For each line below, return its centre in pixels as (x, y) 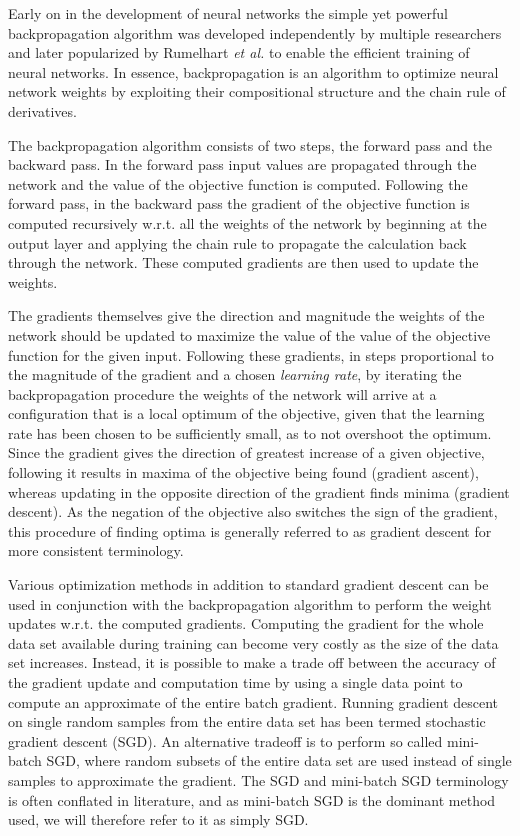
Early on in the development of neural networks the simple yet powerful (228, 13)
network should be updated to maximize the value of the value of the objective (249, 334)
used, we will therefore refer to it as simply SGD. (158, 819)
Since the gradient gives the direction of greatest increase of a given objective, (246, 452)
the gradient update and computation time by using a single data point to (235, 682)
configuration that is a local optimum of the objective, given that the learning (246, 413)
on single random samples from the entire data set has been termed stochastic (247, 721)
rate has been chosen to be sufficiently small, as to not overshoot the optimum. (250, 432)
